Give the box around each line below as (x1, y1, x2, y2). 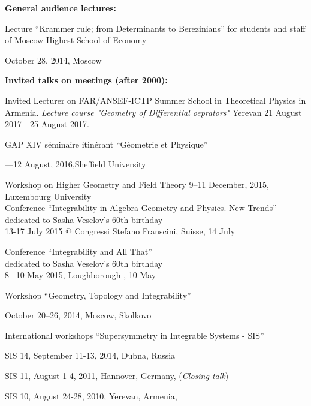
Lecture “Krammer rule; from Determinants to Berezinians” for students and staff (5, 22, 306, 34)
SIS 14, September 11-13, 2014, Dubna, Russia (5, 349, 176, 362)
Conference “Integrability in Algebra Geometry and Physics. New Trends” (5, 202, 277, 214)
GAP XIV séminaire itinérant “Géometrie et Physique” (5, 137, 208, 150)
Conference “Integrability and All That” (5, 245, 152, 257)
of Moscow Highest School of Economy (5, 34, 147, 46)
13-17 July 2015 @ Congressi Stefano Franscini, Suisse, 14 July (5, 225, 235, 237)
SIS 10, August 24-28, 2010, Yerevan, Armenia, (5, 389, 177, 402)
